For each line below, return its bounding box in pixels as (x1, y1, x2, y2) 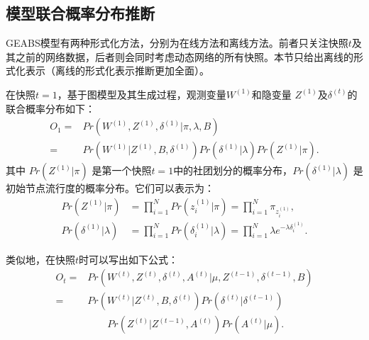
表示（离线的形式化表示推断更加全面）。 (25, 63, 209, 78)
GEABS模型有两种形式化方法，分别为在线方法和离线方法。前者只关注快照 (6, 35, 348, 50)
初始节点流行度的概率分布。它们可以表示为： (6, 181, 214, 195)
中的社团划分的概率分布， (173, 163, 293, 178)
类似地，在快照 (6, 251, 75, 266)
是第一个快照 (92, 163, 152, 178)
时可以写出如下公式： (79, 251, 179, 266)
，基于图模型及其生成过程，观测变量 (57, 86, 226, 101)
